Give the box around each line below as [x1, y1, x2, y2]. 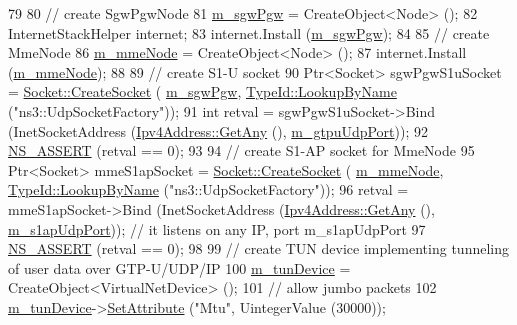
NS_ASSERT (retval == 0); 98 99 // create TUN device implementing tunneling [8, 238, 509, 259]
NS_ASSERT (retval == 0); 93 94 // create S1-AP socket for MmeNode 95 [8, 140, 475, 161]
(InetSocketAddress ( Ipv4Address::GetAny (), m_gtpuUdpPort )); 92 [8, 120, 429, 141]
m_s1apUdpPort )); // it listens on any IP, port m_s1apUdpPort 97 [8, 218, 426, 239]
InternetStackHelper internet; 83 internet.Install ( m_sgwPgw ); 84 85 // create [8, 22, 490, 43]
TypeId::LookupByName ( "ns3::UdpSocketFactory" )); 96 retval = [8, 179, 409, 200]
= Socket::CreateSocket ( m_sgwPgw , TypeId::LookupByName [8, 81, 397, 102]
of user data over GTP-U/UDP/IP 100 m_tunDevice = [8, 257, 351, 278]
